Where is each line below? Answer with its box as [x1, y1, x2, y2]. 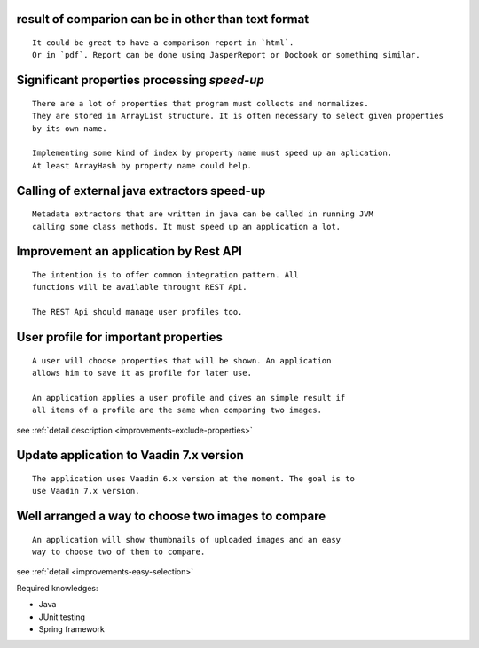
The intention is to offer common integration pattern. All [32, 269, 299, 279]
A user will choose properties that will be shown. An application [32, 355, 332, 365]
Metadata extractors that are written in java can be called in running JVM [32, 209, 374, 219]
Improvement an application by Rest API [16, 244, 243, 259]
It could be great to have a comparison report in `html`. [32, 38, 294, 48]
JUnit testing [38, 612, 86, 622]
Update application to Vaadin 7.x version [16, 448, 244, 463]
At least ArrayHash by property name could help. [32, 160, 253, 170]
